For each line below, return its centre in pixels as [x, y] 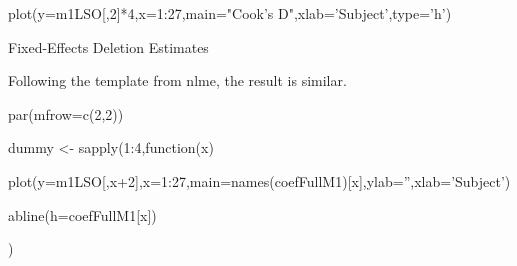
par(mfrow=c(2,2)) [66, 113]
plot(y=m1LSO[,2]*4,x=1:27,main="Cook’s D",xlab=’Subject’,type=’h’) [230, 13]
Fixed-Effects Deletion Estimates [108, 46]
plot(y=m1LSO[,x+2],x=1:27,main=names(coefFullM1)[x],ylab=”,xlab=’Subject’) [259, 180]
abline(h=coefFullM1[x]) [82, 214]
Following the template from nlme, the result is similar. [177, 80]
